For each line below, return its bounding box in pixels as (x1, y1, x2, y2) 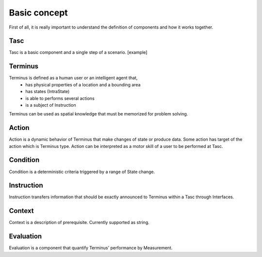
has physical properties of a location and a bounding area (25, 81, 141, 87)
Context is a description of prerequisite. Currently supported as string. (9, 220, 150, 225)
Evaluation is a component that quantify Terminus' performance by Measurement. (9, 245, 173, 251)
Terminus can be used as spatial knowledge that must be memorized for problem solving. (9, 111, 188, 117)
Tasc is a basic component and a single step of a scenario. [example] (9, 49, 147, 55)
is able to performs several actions (25, 95, 95, 101)
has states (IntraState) (25, 89, 70, 95)
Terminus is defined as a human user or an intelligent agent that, (9, 75, 138, 81)
